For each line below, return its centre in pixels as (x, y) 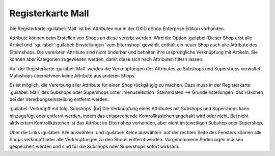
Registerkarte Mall (49, 13)
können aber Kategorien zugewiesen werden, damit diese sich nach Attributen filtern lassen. (106, 59)
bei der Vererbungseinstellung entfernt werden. (59, 99)
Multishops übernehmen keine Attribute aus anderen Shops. (73, 75)
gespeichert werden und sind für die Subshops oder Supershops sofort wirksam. (94, 147)
